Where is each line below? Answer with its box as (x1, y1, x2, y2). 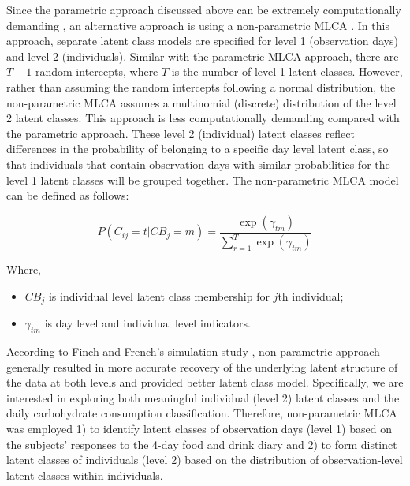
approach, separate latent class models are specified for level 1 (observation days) (6, 32, 398, 49)
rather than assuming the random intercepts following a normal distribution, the (6, 78, 396, 95)
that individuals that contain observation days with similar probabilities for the (6, 155, 390, 172)
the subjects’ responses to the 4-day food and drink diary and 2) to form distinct (6, 436, 397, 452)
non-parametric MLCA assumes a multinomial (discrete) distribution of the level (6, 94, 397, 110)
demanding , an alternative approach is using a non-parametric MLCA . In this (6, 17, 389, 33)
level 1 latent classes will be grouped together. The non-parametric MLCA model (6, 171, 399, 188)
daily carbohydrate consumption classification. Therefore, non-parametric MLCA (6, 405, 397, 421)
